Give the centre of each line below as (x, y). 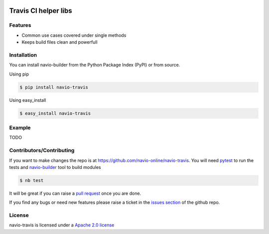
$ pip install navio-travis (54, 87)
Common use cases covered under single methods (74, 35)
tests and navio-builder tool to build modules (55, 167)
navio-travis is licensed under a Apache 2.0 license (62, 225)
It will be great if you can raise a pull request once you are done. (75, 193)
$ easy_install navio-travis (55, 113)
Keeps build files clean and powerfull (60, 42)
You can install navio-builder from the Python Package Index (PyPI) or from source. (95, 65)
